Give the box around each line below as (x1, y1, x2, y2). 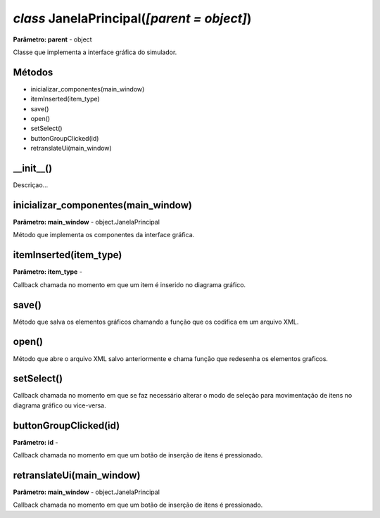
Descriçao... (13, 181, 49, 189)
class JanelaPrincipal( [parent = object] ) (13, 11, 252, 26)
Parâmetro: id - (13, 438, 58, 446)
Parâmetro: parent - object (13, 35, 92, 44)
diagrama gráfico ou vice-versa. (13, 401, 107, 410)
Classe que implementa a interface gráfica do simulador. (13, 48, 177, 56)
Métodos (13, 66, 53, 78)
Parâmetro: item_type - (13, 267, 82, 276)
